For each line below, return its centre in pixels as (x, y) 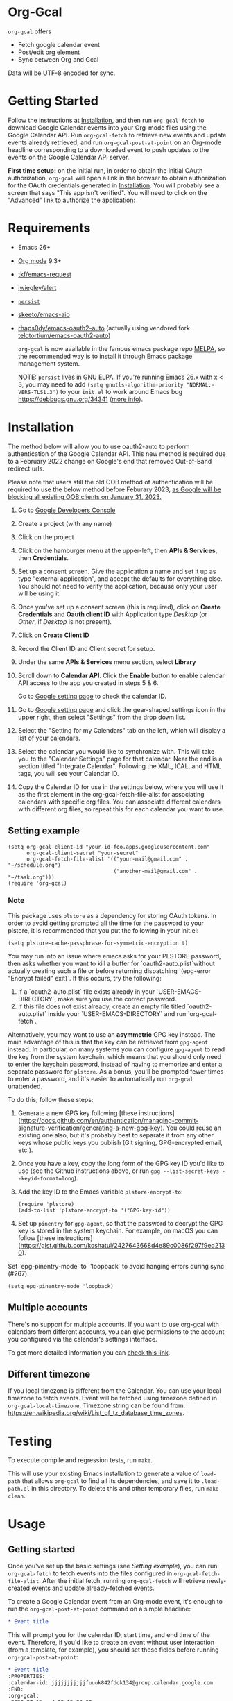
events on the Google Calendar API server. (69, 157)
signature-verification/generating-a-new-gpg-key (89, 1128)
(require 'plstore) (46, 1204)
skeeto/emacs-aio (44, 314)
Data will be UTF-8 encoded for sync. (62, 73)
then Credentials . (43, 558)
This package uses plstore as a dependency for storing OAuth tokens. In (112, 915)
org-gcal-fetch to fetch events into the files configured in (90, 1573)
